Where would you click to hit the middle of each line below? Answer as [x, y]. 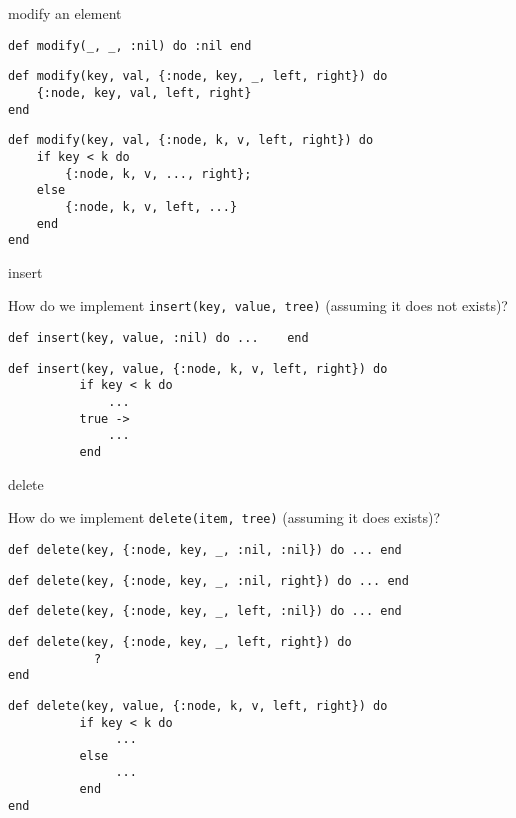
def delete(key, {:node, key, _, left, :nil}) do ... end [205, 611]
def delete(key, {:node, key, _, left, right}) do [180, 641]
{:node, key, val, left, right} [144, 92]
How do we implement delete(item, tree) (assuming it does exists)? [224, 517]
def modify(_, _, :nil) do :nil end [130, 45]
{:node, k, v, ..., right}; [158, 173]
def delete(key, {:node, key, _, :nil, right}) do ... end [208, 580]
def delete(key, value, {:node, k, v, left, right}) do [198, 705]
